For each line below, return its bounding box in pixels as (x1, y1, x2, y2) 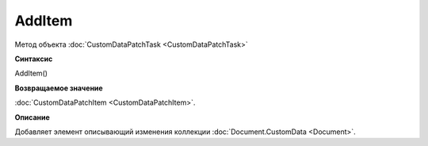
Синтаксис (14, 54, 53, 63)
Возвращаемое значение (14, 83, 103, 93)
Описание (14, 112, 51, 122)
